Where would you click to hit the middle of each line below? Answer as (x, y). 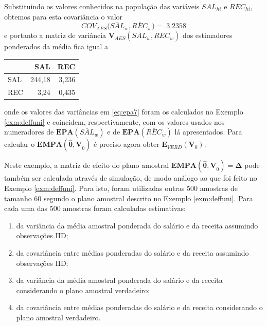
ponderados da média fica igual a (56, 46)
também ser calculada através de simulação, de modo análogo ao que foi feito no (131, 178)
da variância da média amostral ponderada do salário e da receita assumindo (137, 225)
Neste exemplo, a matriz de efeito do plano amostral (87, 165)
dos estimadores (207, 35)
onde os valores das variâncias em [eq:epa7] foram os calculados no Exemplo (124, 112)
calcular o (20, 144)
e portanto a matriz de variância (55, 35)
